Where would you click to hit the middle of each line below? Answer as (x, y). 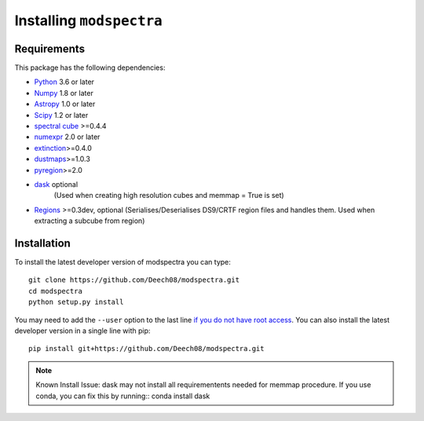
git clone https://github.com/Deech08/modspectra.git (134, 280)
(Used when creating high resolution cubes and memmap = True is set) (169, 196)
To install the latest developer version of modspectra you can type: (123, 262)
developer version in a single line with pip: (82, 331)
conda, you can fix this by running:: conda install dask (123, 396)
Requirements (50, 48)
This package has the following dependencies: (90, 68)
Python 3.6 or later (64, 82)
